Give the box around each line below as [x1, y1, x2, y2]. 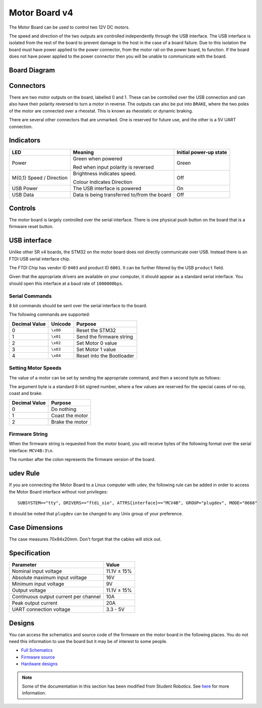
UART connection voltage [12, 606, 71, 613]
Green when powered [73, 155, 123, 162]
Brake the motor [51, 418, 88, 425]
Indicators [9, 136, 41, 145]
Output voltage [12, 587, 46, 594]
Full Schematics [21, 647, 53, 653]
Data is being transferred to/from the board [73, 191, 171, 198]
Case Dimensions [9, 524, 63, 532]
